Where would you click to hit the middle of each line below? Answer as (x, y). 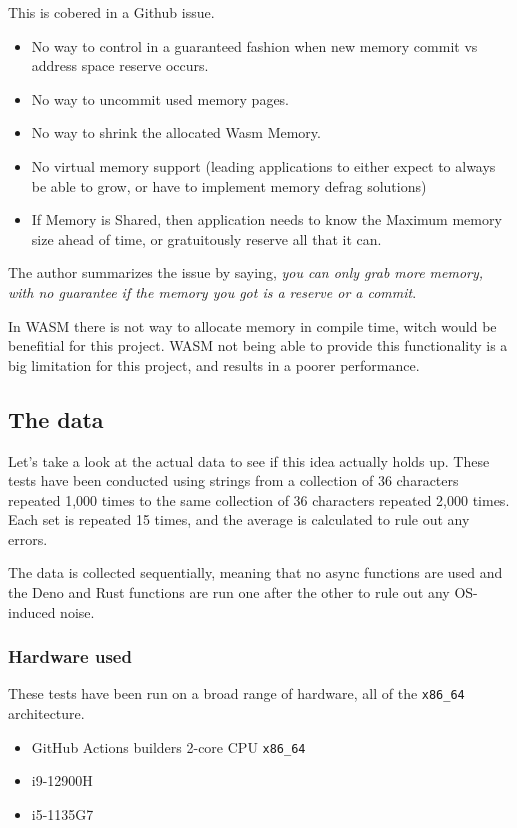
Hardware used (70, 656)
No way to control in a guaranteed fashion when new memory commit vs (254, 45)
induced (32, 611)
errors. (28, 538)
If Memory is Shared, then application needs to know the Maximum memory (266, 219)
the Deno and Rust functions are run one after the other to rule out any (229, 592)
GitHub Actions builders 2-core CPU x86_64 (168, 746)
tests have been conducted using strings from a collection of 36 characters (233, 480)
